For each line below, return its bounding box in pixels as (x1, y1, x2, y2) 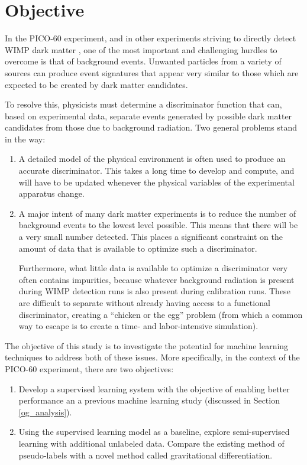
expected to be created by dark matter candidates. (5, 78, 188, 90)
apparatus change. (18, 187, 85, 200)
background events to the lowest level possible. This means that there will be (18, 219, 298, 231)
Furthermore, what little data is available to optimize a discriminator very (18, 262, 288, 274)
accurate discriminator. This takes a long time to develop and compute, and (18, 164, 295, 177)
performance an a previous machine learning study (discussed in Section (18, 394, 280, 407)
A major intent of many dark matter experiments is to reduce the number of (18, 207, 296, 219)
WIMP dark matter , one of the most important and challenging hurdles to (5, 43, 277, 56)
